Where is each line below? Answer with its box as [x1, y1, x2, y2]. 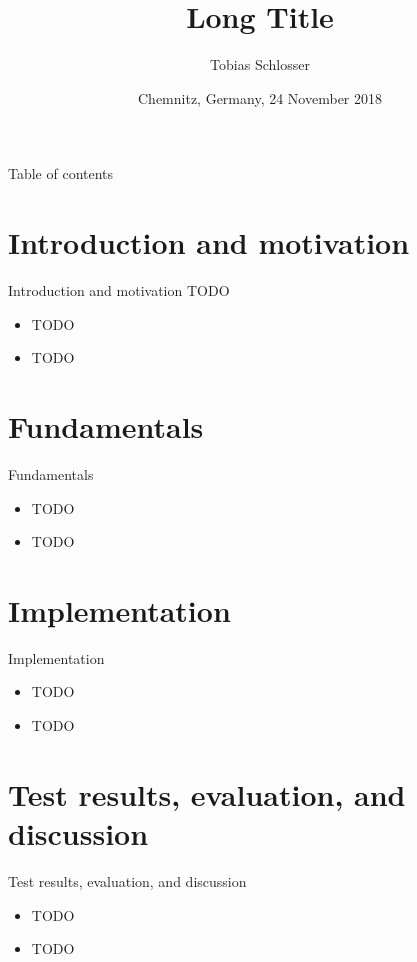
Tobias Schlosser [210, 54, 310, 75]
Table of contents [8, 163, 114, 184]
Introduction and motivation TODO [8, 280, 230, 301]
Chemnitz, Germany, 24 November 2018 [138, 87, 382, 108]
